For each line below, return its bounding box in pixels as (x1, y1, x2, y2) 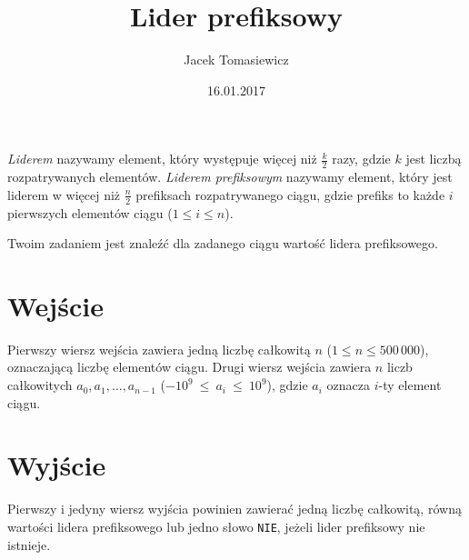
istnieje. (7, 535, 51, 554)
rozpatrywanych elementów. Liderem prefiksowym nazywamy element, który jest (7, 167, 453, 186)
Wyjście (7, 446, 106, 484)
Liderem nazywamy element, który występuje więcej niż (7, 149, 317, 168)
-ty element (378, 375, 442, 395)
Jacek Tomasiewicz (184, 50, 289, 69)
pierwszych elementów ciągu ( (7, 203, 173, 222)
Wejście (7, 286, 104, 324)
